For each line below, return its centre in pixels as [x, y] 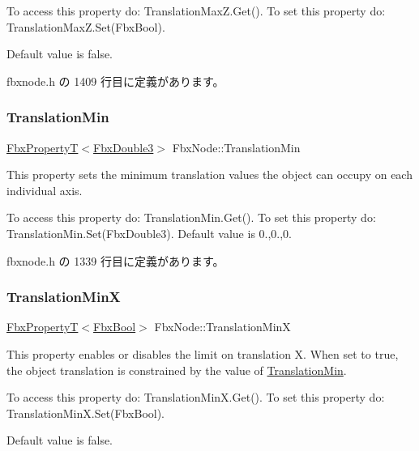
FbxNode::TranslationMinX [222, 327]
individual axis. [45, 190]
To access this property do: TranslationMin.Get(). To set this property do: [191, 217]
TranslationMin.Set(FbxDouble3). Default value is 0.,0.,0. [150, 233]
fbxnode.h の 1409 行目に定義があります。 [115, 81]
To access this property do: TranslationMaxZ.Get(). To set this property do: [196, 11]
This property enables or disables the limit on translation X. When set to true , [203, 353]
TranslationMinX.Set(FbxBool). [86, 413]
